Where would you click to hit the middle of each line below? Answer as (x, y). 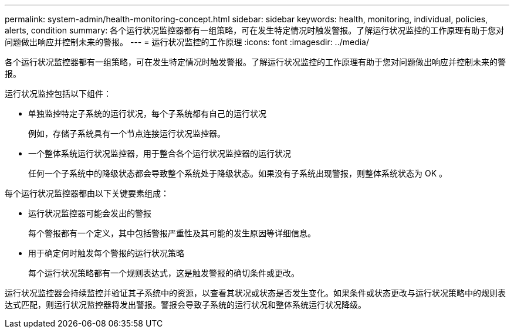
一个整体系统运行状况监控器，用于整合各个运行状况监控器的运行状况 (160, 153)
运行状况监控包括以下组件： (58, 94)
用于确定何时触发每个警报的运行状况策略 (106, 253)
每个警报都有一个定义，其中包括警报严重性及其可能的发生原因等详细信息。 (172, 233)
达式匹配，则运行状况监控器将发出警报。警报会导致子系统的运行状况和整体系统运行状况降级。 (185, 305)
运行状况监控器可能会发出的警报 (90, 213)
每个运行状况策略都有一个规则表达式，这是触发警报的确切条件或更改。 (164, 273)
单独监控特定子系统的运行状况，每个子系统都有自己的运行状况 (147, 113)
